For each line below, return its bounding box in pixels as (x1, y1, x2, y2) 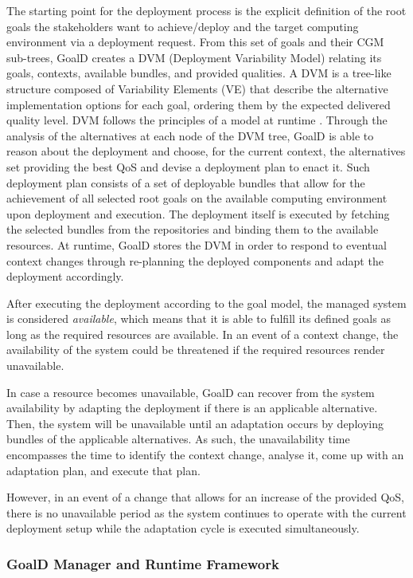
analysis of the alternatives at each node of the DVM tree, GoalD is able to (6, 127, 374, 144)
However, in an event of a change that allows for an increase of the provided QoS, (6, 489, 405, 505)
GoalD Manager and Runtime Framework (6, 553, 279, 573)
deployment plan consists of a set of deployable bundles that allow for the (6, 174, 365, 191)
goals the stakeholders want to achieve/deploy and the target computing (6, 18, 359, 34)
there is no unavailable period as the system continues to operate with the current (6, 504, 407, 521)
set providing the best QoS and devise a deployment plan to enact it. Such (6, 158, 370, 175)
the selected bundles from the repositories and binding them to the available (6, 221, 379, 238)
